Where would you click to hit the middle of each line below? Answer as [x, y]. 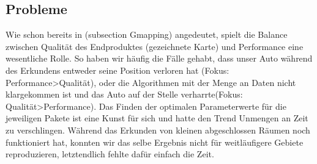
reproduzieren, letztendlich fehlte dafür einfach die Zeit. [110, 154]
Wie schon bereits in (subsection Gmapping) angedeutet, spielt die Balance [147, 34]
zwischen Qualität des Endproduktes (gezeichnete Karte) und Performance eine [155, 46]
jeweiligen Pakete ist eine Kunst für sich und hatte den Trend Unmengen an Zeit [157, 118]
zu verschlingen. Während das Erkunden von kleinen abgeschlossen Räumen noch [158, 130]
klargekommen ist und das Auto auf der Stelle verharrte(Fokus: [124, 94]
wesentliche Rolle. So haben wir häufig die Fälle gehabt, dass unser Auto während [159, 58]
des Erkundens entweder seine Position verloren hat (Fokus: [117, 70]
